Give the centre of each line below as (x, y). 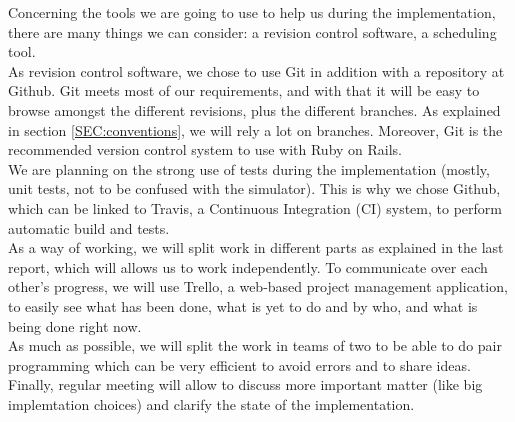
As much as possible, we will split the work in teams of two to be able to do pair (255, 345)
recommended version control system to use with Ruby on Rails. (205, 149)
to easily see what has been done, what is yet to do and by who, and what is (243, 305)
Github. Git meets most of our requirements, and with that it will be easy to (244, 90)
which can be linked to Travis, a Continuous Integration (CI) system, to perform (255, 207)
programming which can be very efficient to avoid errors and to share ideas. (239, 364)
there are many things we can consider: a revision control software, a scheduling (252, 31)
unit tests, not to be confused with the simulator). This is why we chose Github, (254, 188)
